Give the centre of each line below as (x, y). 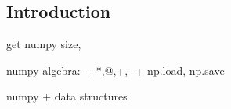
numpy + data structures (67, 96)
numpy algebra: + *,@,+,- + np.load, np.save (115, 70)
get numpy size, (44, 44)
